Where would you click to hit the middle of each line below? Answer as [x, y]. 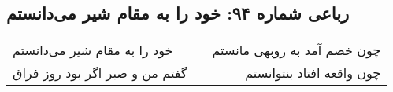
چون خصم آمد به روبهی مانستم [297, 50]
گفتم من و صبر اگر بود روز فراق [100, 73]
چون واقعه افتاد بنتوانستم [313, 73]
